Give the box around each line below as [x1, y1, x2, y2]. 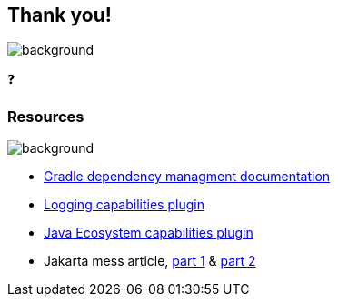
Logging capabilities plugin [44, 197, 204, 213]
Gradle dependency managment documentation [44, 168, 331, 185]
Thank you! [7, 4, 112, 26]
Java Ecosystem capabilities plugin [44, 225, 253, 241]
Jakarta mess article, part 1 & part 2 [44, 253, 256, 269]
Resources [7, 106, 84, 126]
